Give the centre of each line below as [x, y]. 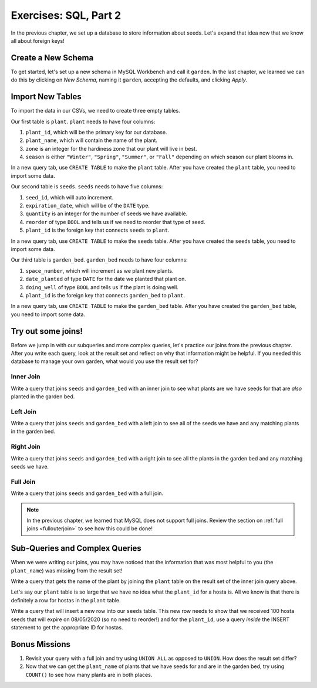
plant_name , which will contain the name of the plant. [92, 140]
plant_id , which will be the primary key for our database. [96, 132]
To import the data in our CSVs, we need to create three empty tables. [95, 111]
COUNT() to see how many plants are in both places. [89, 675]
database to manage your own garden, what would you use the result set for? [104, 361]
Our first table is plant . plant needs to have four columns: [83, 121]
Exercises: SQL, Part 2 [66, 15]
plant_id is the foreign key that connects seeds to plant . [97, 230]
